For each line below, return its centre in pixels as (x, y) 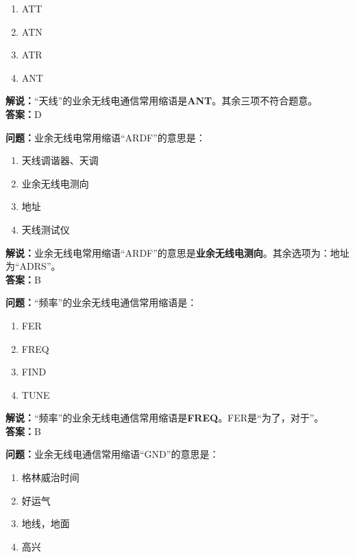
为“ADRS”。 (33, 266)
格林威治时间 (50, 477)
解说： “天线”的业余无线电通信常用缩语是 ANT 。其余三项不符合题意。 (162, 101)
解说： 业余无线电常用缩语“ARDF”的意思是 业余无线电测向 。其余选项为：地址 (177, 252)
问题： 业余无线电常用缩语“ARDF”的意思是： (106, 137)
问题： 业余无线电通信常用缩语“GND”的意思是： (112, 454)
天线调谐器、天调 (60, 160)
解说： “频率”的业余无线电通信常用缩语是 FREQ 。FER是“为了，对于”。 (165, 418)
